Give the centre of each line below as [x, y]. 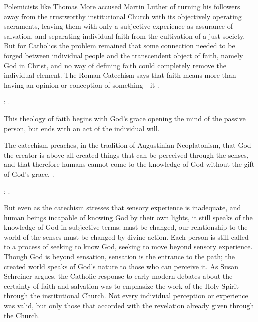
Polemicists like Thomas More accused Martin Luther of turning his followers [122, 6]
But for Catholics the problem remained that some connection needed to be [120, 46]
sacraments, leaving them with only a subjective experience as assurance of [119, 26]
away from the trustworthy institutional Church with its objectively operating [123, 16]
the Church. [22, 315]
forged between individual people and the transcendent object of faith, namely [124, 55]
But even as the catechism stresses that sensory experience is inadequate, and [123, 208]
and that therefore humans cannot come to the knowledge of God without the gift [129, 164]
